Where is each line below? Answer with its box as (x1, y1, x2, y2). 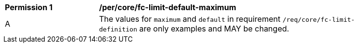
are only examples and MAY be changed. (139, 24, 290, 33)
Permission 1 (5, 2, 53, 12)
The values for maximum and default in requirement (99, 14, 281, 24)
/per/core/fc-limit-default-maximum (99, 2, 237, 12)
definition (99, 26, 137, 33)
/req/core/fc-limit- (282, 16, 355, 23)
